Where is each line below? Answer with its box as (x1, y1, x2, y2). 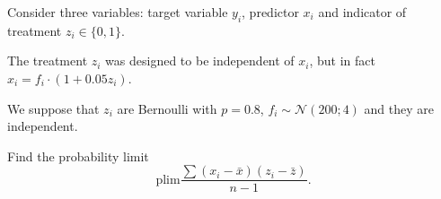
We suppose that (7, 99, 100, 117)
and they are (364, 99, 434, 117)
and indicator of (318, 3, 407, 21)
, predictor (242, 3, 299, 21)
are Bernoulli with (117, 99, 217, 117)
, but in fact (309, 51, 376, 70)
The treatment (7, 51, 88, 70)
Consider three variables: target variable (7, 3, 228, 21)
